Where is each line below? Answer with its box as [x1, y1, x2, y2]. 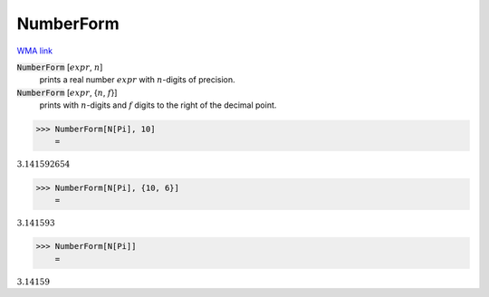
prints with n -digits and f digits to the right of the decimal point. [39, 100, 277, 110]
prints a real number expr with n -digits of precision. [39, 74, 235, 85]
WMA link [16, 45, 53, 56]
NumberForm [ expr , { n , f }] [16, 87, 118, 98]
